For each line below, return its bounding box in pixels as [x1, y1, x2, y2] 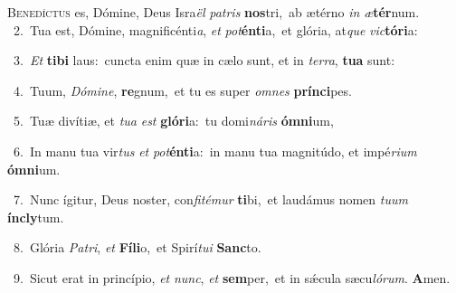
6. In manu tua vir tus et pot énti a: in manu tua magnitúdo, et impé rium [13, 141, 417, 160]
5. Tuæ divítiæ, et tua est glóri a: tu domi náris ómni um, [13, 111, 334, 130]
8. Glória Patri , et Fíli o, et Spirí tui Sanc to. [13, 238, 261, 257]
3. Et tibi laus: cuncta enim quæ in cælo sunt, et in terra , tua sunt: [13, 51, 395, 70]
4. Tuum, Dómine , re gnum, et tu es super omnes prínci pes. [13, 80, 352, 99]
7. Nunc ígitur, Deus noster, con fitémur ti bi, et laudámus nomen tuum [13, 190, 408, 209]
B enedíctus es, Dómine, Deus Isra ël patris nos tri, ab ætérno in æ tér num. [7, 3, 420, 21]
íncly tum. [7, 207, 64, 226]
